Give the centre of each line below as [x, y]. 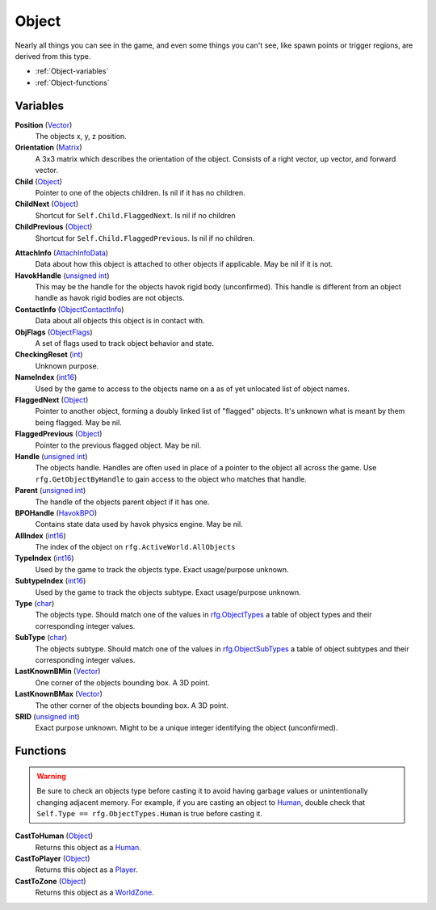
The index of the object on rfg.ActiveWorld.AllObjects [135, 547]
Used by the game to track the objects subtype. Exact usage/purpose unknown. [168, 592]
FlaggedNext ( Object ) [52, 400]
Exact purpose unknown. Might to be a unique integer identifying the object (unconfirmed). [187, 728]
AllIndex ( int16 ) [40, 535]
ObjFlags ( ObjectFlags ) [54, 332]
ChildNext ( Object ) [47, 204]
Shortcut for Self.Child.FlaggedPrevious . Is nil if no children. [145, 238]
